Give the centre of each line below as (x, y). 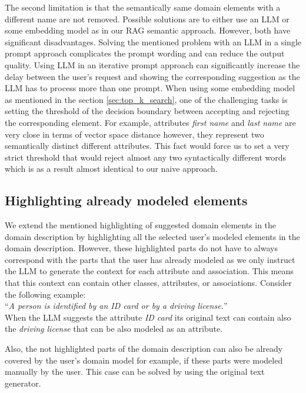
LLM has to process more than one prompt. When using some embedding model (150, 88)
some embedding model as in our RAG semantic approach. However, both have (148, 30)
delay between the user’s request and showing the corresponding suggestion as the (152, 76)
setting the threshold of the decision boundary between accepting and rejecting (147, 111)
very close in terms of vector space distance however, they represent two (134, 134)
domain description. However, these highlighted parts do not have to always (141, 248)
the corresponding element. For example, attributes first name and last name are (150, 122)
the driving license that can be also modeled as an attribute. (114, 329)
